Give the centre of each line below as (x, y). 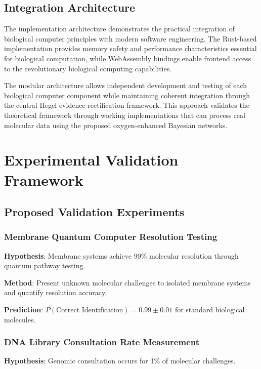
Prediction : (24, 310)
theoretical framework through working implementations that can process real (125, 115)
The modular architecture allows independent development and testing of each (126, 85)
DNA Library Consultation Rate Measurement (102, 342)
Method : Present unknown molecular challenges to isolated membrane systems (127, 282)
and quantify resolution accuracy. (56, 292)
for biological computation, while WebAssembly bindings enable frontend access (128, 58)
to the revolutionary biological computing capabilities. (88, 68)
